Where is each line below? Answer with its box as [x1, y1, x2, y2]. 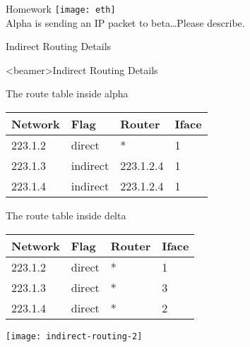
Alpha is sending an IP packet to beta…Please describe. [6, 15, 245, 30]
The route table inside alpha [6, 86, 129, 101]
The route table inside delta [6, 208, 126, 223]
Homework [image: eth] [6, 1, 116, 16]
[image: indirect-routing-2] [6, 331, 143, 341]
